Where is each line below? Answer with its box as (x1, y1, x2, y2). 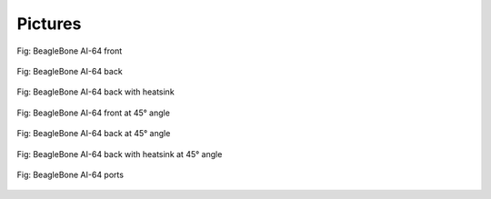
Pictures (16, 14, 82, 34)
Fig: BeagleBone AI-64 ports (16, 169, 125, 180)
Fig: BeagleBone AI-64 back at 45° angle (16, 128, 171, 139)
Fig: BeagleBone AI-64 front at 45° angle (16, 107, 170, 118)
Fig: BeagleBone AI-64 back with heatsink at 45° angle (16, 148, 223, 159)
